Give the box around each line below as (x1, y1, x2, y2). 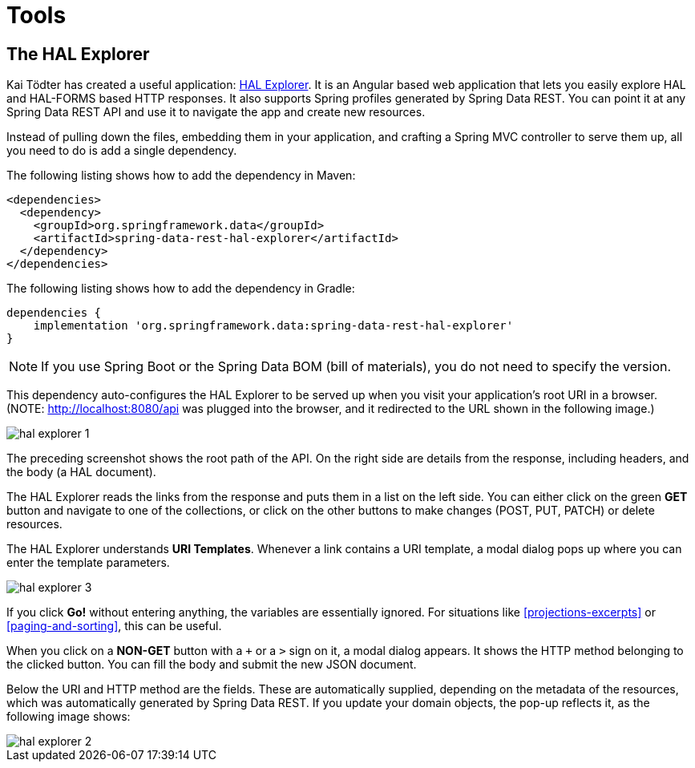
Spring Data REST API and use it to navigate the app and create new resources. (6, 105, 426, 119)
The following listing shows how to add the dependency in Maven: (6, 168, 356, 183)
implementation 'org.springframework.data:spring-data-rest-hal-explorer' (33, 319, 514, 333)
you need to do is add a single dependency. (6, 143, 237, 158)
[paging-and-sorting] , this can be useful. (6, 619, 222, 633)
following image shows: (6, 709, 131, 724)
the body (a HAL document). (6, 465, 156, 479)
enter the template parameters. (6, 556, 170, 570)
